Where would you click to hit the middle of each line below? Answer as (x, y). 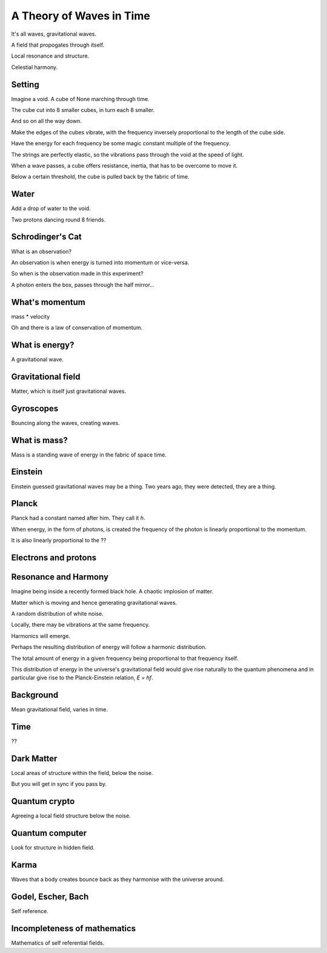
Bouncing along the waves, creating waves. (66, 423)
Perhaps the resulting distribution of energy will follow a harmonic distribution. (109, 647)
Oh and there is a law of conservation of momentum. (77, 328)
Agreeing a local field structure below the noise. (71, 816)
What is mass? (39, 440)
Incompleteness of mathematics (74, 928)
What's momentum (48, 302)
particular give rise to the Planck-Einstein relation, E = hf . (82, 678)
